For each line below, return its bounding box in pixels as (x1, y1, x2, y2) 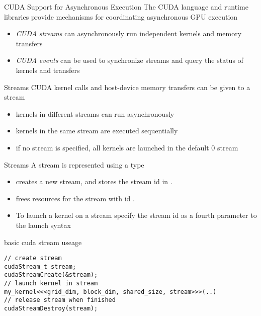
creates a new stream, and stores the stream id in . (16, 176, 172, 187)
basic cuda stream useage (4, 236, 82, 247)
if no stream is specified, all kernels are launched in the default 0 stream (16, 142, 238, 152)
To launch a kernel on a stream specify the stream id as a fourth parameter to (16, 210, 257, 220)
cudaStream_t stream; (4, 263, 76, 270)
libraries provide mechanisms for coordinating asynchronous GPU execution (4, 11, 238, 22)
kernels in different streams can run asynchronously (16, 108, 175, 119)
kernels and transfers (16, 64, 80, 75)
